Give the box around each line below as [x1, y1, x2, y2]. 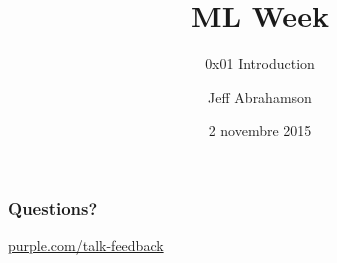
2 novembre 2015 [208, 120, 312, 141]
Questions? [8, 195, 98, 220]
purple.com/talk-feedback [8, 235, 164, 256]
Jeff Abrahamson [208, 86, 312, 107]
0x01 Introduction [205, 53, 315, 74]
